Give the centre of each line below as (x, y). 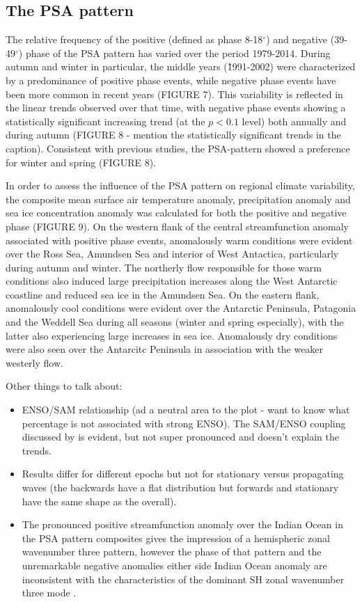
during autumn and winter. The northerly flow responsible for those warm (164, 267)
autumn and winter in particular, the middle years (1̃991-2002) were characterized (181, 66)
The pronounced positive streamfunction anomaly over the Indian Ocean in (182, 524)
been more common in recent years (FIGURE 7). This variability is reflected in (174, 94)
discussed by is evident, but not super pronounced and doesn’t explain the (181, 437)
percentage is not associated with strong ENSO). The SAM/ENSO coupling (184, 423)
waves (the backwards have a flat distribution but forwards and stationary (180, 488)
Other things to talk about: (64, 386)
